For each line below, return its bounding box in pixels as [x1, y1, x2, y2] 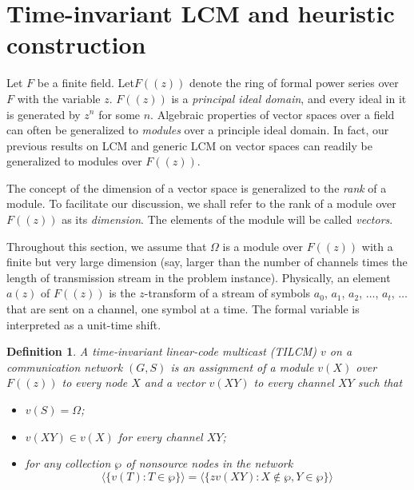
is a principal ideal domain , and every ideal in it [171, 90, 407, 106]
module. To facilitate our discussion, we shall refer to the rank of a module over [6, 195, 396, 212]
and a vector [144, 374, 205, 391]
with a [361, 237, 393, 254]
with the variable [17, 90, 101, 106]
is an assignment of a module [170, 358, 314, 375]
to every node [62, 374, 128, 391]
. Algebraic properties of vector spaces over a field [150, 106, 395, 122]
